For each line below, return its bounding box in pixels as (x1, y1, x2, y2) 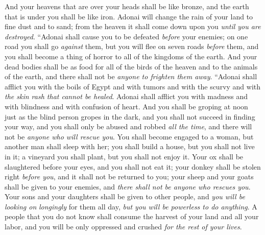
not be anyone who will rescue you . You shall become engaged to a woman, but (5, 131, 254, 142)
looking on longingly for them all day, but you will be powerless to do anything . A (5, 201, 257, 212)
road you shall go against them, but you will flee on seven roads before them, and (5, 41, 259, 52)
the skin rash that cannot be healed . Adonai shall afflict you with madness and (5, 91, 248, 102)
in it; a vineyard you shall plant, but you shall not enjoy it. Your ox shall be (5, 151, 244, 161)
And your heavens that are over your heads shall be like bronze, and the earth (5, 1, 249, 11)
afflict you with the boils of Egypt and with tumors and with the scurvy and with (5, 81, 261, 91)
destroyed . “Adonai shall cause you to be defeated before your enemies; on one (5, 31, 248, 41)
